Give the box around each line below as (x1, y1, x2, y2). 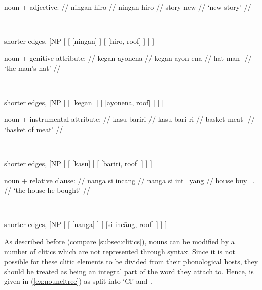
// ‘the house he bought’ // (4, 185, 90, 196)
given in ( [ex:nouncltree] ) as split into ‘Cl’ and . (4, 276, 152, 286)
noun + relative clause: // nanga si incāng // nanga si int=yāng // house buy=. (4, 175, 255, 185)
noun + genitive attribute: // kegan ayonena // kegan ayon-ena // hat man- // (4, 52, 252, 63)
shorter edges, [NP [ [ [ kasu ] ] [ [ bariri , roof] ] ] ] (4, 157, 152, 168)
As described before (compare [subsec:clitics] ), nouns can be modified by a (4, 236, 235, 246)
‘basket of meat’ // (4, 123, 63, 134)
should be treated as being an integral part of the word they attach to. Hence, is (4, 266, 254, 276)
